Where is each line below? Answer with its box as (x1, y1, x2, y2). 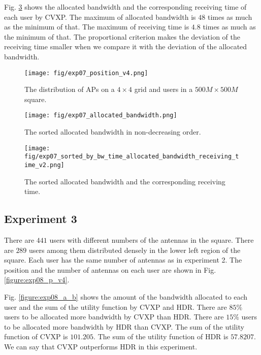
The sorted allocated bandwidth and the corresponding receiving (24, 176, 225, 186)
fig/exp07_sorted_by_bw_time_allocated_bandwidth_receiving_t (24, 153, 239, 160)
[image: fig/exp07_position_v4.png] (24, 69, 148, 77)
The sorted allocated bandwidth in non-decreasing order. (24, 126, 201, 137)
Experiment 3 (4, 211, 77, 227)
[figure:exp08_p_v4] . (4, 274, 70, 285)
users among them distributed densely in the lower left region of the (29, 244, 241, 255)
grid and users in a (134, 84, 193, 94)
